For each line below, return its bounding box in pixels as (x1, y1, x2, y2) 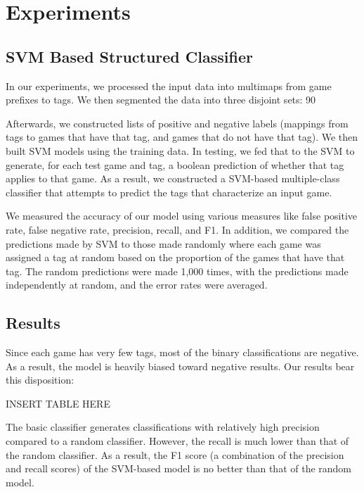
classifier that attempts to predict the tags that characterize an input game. (6, 184, 332, 199)
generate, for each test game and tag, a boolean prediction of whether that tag (6, 157, 344, 172)
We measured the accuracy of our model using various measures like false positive (6, 208, 358, 223)
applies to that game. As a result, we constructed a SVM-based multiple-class (6, 171, 340, 186)
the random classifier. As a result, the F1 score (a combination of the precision (6, 447, 344, 462)
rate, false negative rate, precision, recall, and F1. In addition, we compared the (6, 222, 349, 236)
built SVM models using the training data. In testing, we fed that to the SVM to (6, 143, 355, 158)
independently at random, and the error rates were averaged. (6, 277, 268, 292)
